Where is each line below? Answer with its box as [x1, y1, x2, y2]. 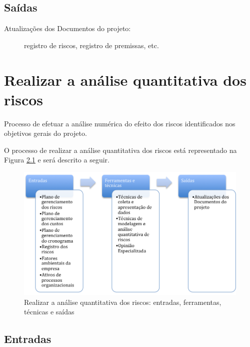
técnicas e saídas [24, 306, 74, 317]
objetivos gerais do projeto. [4, 128, 87, 138]
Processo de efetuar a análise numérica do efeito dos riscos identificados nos [4, 118, 235, 128]
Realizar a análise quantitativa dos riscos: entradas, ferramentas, [24, 296, 221, 307]
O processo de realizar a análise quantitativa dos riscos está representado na [4, 144, 237, 155]
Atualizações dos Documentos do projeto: [4, 23, 131, 34]
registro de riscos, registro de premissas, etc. [24, 40, 159, 50]
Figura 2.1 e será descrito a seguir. [4, 154, 109, 165]
